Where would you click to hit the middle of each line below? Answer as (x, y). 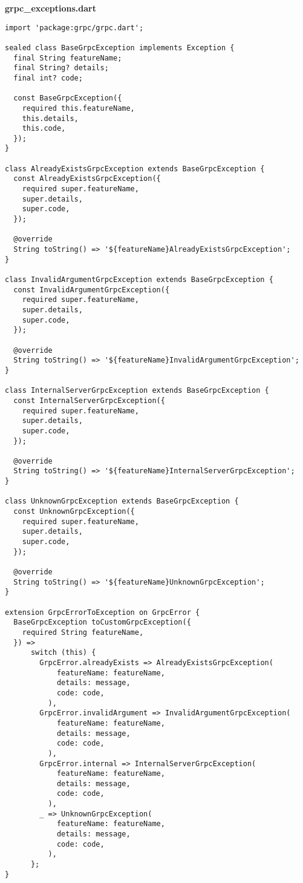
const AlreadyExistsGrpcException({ (87, 179)
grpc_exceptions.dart (50, 8)
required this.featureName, (78, 108)
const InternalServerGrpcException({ (89, 400)
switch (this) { (63, 653)
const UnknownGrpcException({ (74, 512)
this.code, (44, 129)
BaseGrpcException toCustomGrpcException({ (102, 622)
